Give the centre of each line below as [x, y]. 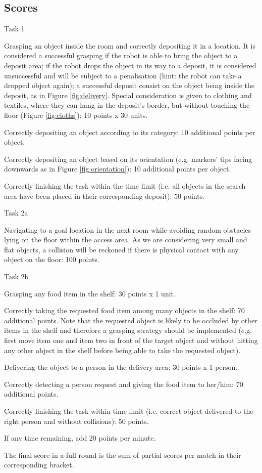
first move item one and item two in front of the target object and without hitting [131, 340]
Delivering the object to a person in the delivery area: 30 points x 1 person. [121, 367]
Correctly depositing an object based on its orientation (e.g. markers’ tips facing [128, 159]
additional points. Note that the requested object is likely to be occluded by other [131, 320]
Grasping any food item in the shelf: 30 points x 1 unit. [90, 293]
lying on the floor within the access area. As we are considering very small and [126, 240]
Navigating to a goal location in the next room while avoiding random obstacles [128, 229]
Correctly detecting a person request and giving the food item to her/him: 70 [124, 384]
